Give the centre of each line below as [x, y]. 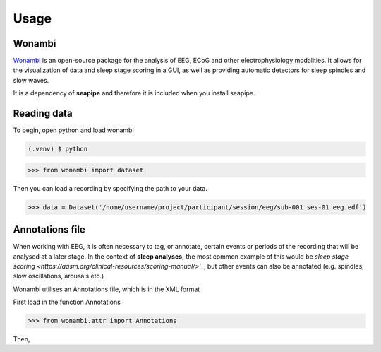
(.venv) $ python [58, 149]
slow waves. [31, 80]
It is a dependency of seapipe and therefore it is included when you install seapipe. [134, 93]
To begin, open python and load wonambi [73, 130]
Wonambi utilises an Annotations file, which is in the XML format [107, 289]
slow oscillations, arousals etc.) [59, 276]
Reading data [43, 113]
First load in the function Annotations [67, 302]
